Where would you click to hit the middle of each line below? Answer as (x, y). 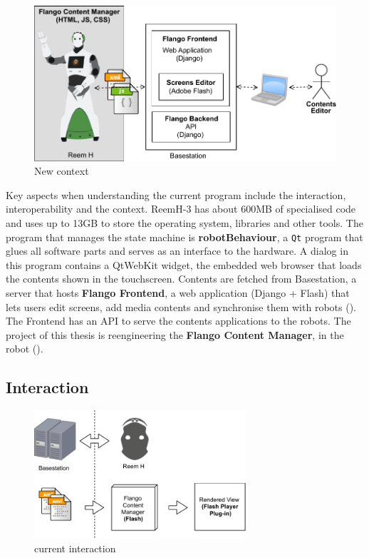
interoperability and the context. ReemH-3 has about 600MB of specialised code (181, 209)
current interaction (75, 548)
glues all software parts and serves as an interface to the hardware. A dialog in (177, 251)
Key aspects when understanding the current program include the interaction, (176, 194)
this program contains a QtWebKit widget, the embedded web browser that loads (184, 264)
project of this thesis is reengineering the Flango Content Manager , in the (175, 334)
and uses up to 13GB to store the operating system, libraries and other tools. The (184, 222)
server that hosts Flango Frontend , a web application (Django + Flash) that (178, 292)
